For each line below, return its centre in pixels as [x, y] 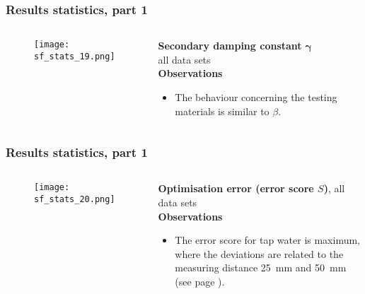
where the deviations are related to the [259, 253]
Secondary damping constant [230, 46]
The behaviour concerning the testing [256, 97]
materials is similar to [222, 111]
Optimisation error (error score [236, 188]
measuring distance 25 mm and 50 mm [261, 267]
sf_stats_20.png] [75, 200]
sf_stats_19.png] [75, 56]
